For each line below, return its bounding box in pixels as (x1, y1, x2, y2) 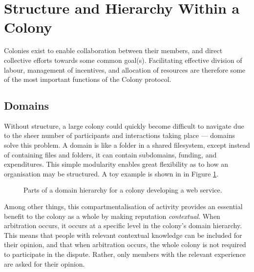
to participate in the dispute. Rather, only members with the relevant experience (4, 249, 246, 259)
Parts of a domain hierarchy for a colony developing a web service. (23, 185, 222, 195)
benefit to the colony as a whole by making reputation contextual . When (4, 211, 220, 221)
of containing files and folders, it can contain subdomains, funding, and (4, 149, 217, 159)
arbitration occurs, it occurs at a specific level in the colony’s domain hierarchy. (4, 220, 242, 231)
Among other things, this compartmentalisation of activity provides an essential (4, 201, 243, 212)
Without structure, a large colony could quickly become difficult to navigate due (4, 120, 244, 131)
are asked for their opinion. (4, 258, 85, 269)
